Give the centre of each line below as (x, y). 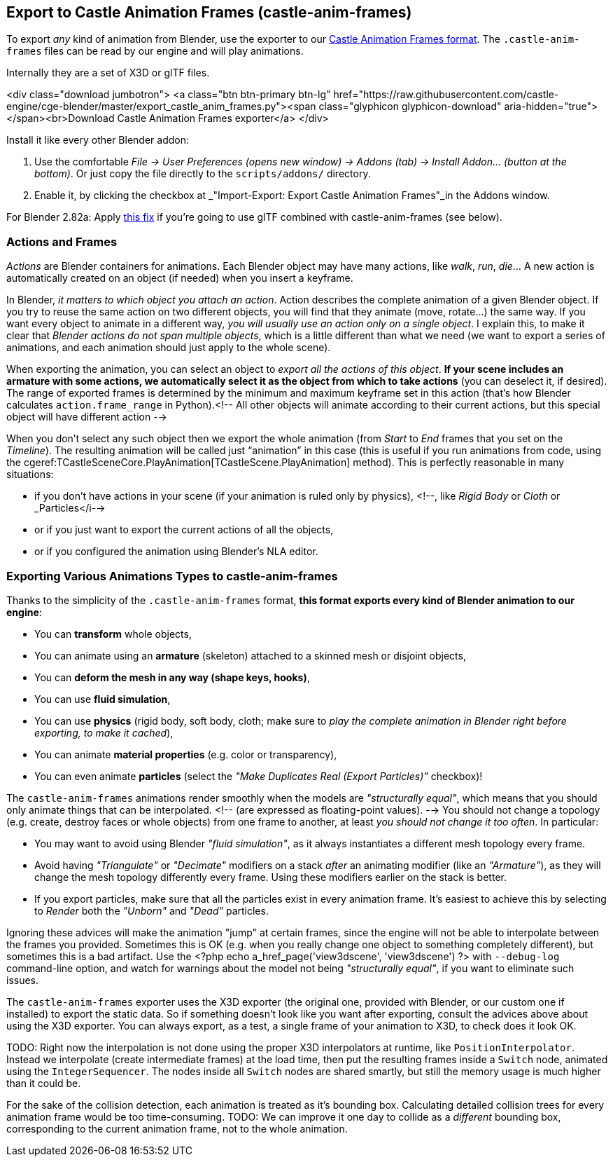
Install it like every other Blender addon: (98, 140)
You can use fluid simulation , (103, 699)
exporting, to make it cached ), (104, 732)
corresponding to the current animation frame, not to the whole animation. (177, 1128)
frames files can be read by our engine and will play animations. (155, 51)
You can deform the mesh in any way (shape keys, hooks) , (172, 677)
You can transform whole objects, (113, 634)
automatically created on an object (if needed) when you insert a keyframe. (180, 278)
